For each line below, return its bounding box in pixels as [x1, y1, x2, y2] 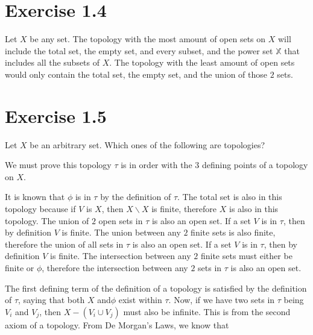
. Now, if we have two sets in [168, 293, 275, 306]
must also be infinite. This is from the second [123, 305, 291, 318]
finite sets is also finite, [191, 226, 276, 239]
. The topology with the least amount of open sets [109, 56, 295, 69]
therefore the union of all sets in [5, 237, 124, 250]
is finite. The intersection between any [50, 249, 191, 262]
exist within [118, 293, 162, 306]
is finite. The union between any [62, 226, 181, 239]
